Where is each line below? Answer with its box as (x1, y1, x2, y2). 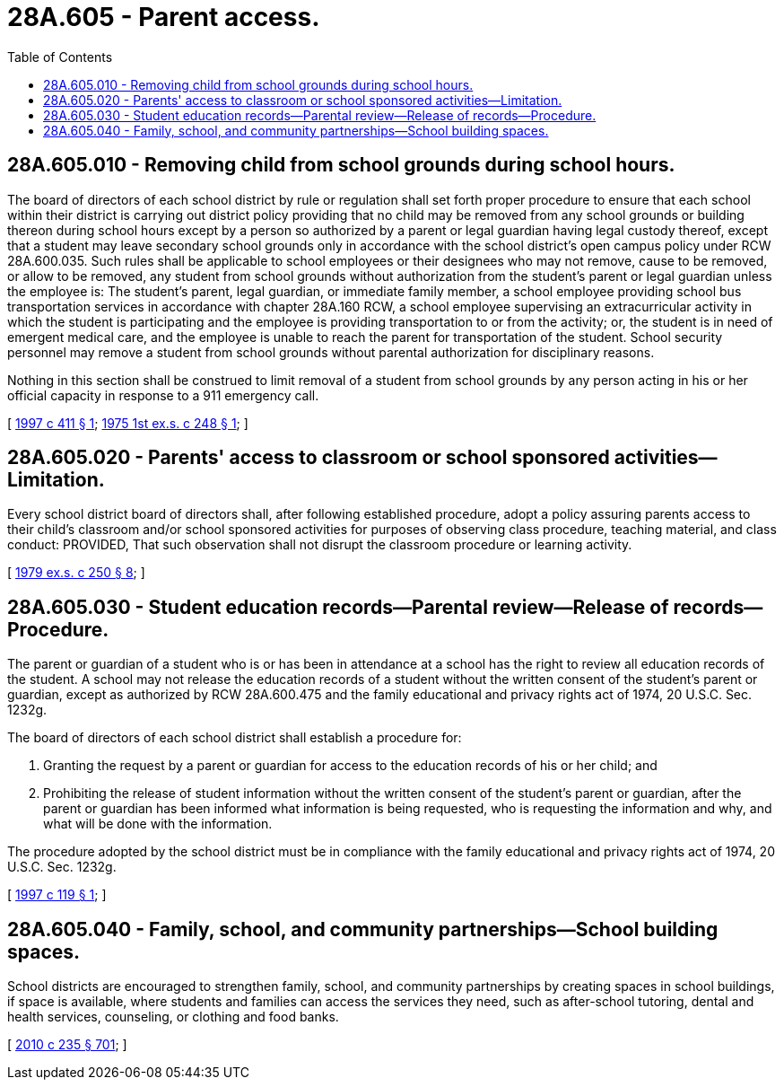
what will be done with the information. (43, 816, 273, 832)
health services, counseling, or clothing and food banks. (7, 1009, 339, 1025)
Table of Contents (7, 48, 113, 65)
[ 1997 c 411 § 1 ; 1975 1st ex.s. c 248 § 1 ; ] (7, 415, 248, 431)
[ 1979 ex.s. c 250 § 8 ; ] (7, 565, 145, 581)
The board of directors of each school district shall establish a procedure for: (7, 730, 462, 746)
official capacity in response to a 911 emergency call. (7, 387, 319, 403)
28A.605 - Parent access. (7, 2, 320, 32)
